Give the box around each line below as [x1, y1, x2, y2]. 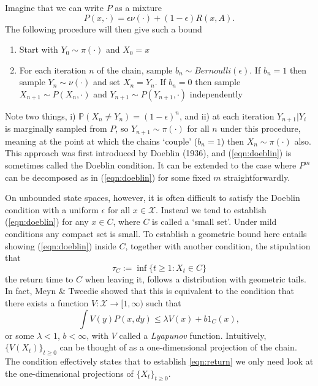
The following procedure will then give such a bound [5, 22, 202, 35]
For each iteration [19, 63, 86, 76]
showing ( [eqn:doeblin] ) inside [5, 239, 116, 252]
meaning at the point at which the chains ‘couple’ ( [5, 134, 198, 147]
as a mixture [115, 1, 162, 13]
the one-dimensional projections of [5, 366, 134, 379]
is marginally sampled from [5, 122, 107, 135]
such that [146, 297, 181, 309]
